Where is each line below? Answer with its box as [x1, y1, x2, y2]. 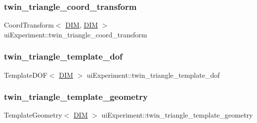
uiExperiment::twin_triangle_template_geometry [101, 110, 253, 120]
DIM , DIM [65, 20, 98, 30]
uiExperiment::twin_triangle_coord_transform [4, 29, 147, 39]
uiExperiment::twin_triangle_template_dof [86, 69, 220, 80]
